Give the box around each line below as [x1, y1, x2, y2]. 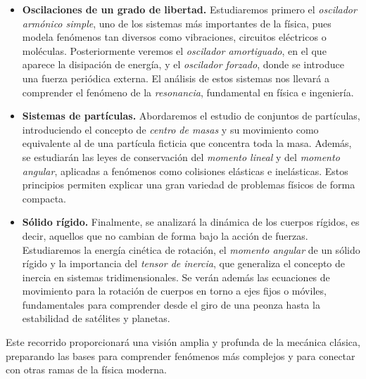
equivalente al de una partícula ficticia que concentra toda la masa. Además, [22, 136, 352, 150]
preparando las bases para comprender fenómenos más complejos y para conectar [6, 348, 355, 363]
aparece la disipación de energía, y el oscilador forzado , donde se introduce [22, 57, 344, 72]
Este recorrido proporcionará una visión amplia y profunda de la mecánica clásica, [6, 335, 360, 349]
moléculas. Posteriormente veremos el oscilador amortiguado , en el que [22, 43, 327, 58]
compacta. [22, 191, 67, 205]
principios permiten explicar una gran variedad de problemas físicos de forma [22, 177, 355, 192]
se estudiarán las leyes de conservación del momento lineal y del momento [22, 149, 340, 164]
